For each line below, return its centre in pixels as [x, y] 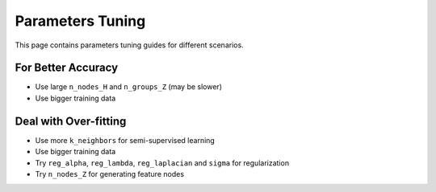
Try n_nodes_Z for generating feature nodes [110, 174]
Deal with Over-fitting [71, 121]
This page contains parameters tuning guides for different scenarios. [129, 45]
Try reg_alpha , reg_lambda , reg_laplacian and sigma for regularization [162, 163]
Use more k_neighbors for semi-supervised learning [125, 140]
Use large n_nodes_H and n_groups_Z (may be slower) [128, 87]
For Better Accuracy [67, 68]
